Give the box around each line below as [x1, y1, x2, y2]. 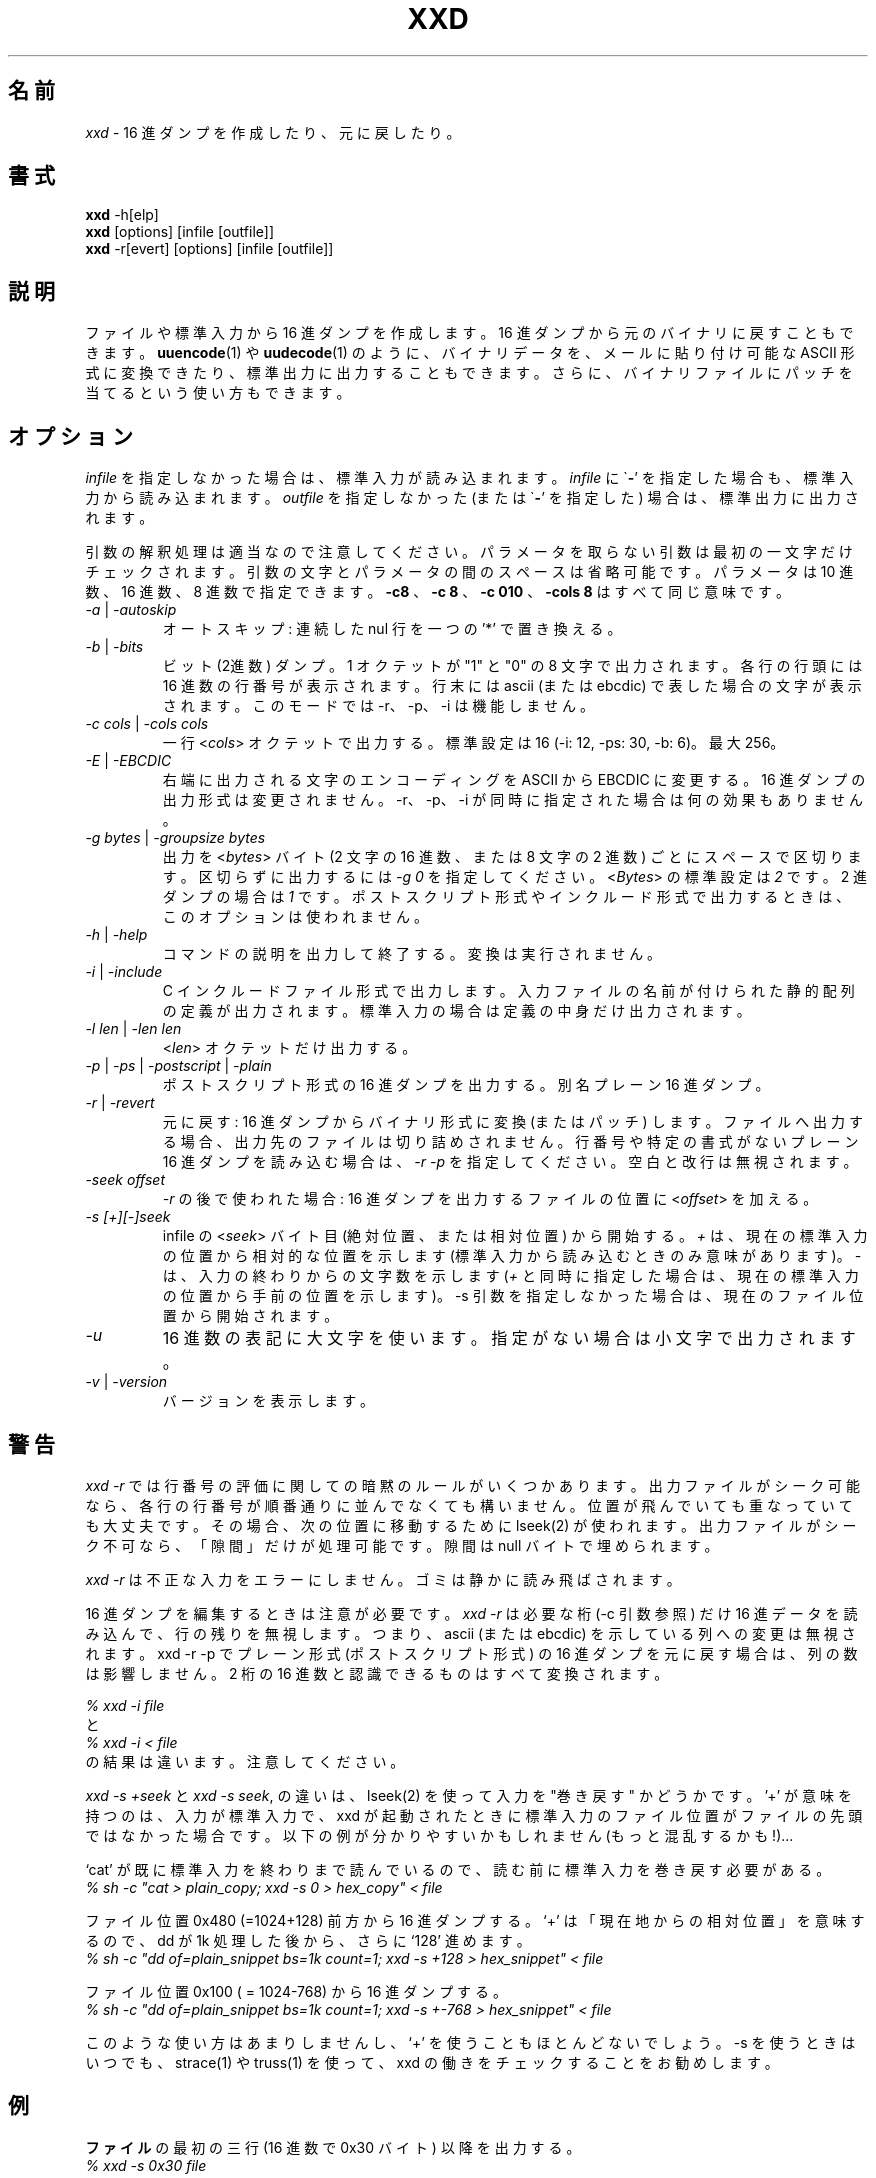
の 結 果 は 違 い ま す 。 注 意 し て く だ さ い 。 [85, 1752, 405, 1770]
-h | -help [85, 926, 148, 944]
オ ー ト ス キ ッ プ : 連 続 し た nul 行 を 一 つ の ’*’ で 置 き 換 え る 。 [162, 620, 622, 638]
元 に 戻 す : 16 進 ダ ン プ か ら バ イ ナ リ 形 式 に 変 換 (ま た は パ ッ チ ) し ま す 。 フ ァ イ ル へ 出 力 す [162, 1113, 863, 1131]
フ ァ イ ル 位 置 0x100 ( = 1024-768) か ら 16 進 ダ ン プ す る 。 [85, 1982, 507, 2000]
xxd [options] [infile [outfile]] [85, 223, 274, 241]
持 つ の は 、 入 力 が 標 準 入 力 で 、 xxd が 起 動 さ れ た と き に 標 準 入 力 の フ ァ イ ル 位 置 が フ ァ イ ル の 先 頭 [85, 1806, 863, 1824]
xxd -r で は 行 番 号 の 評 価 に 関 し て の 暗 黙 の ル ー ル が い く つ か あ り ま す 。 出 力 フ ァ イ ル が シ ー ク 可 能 [85, 1476, 861, 1494]
